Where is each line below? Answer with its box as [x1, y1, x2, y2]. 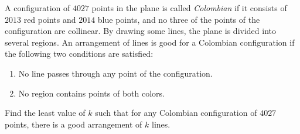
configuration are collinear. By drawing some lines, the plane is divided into [5, 25, 276, 37]
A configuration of [5, 2, 70, 13]
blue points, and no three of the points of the [97, 13, 260, 25]
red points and [23, 13, 76, 25]
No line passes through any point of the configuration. [18, 67, 213, 79]
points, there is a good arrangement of [5, 118, 142, 130]
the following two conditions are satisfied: [5, 47, 154, 60]
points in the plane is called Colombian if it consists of [91, 2, 287, 13]
